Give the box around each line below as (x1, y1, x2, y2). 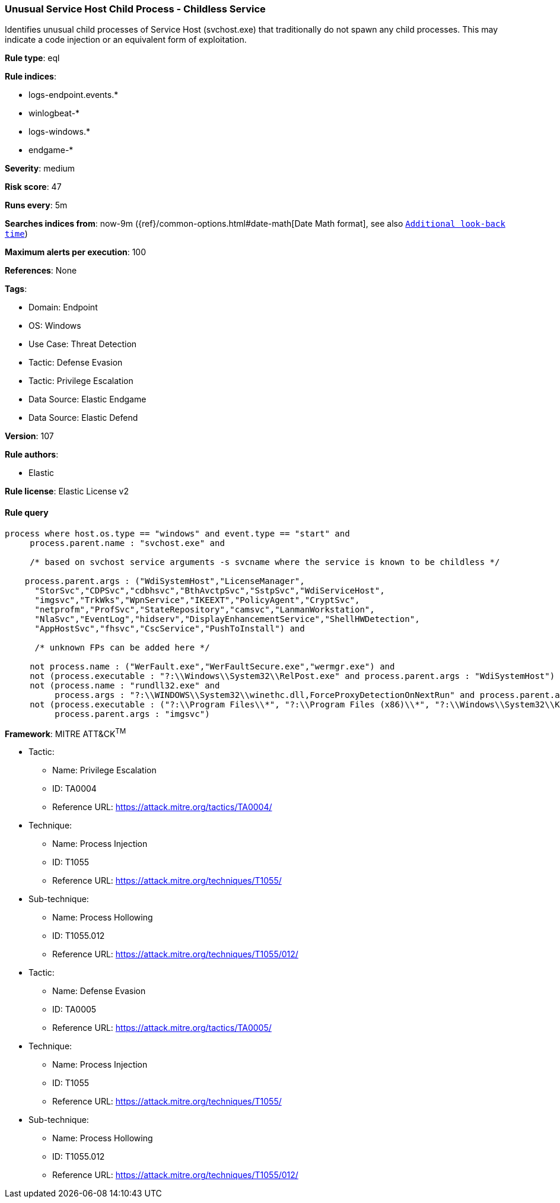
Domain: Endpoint (28, 302, 98, 313)
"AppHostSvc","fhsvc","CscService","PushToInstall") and (34, 623, 305, 633)
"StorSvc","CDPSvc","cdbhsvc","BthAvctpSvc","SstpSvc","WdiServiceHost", (34, 585, 385, 595)
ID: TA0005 (52, 1004, 97, 1015)
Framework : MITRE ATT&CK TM (5, 726, 126, 739)
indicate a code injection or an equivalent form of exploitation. (5, 34, 247, 45)
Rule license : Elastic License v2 (5, 486, 129, 497)
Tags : (5, 284, 27, 294)
